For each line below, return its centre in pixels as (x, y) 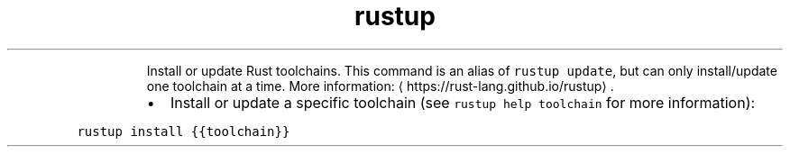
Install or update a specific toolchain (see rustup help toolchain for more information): (463, 102)
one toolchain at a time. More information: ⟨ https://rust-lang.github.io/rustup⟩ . (380, 86)
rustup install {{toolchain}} (184, 131)
